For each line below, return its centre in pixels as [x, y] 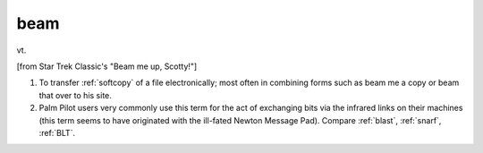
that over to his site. [75, 95]
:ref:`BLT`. [57, 132]
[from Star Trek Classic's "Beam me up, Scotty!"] [107, 66]
